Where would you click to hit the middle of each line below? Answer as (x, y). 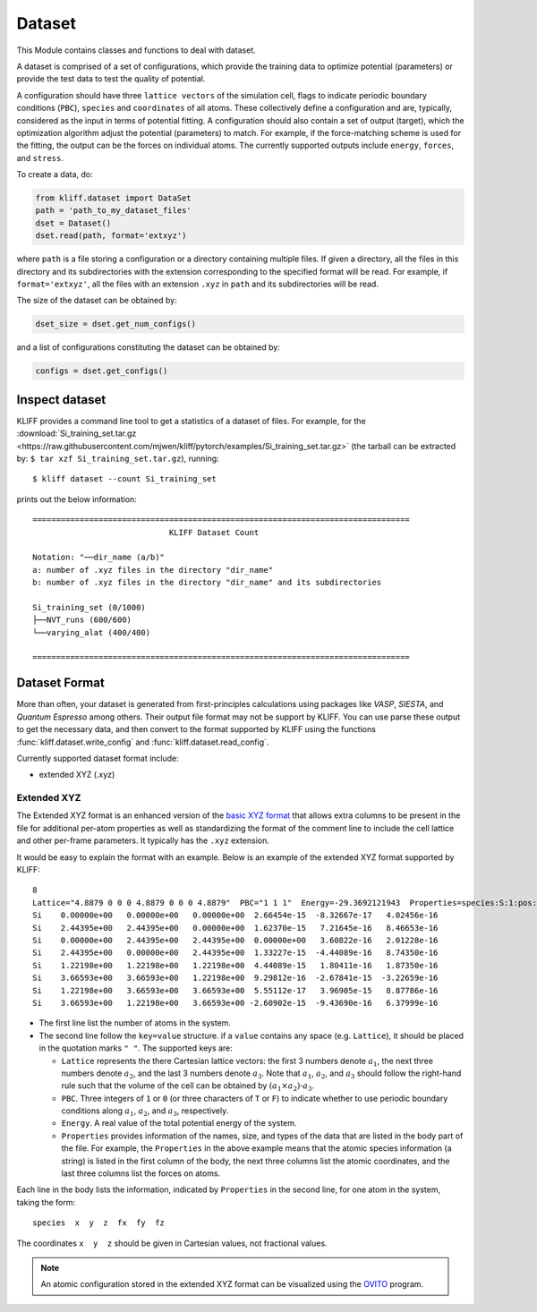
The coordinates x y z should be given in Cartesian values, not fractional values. (172, 1243)
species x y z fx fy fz (99, 1223)
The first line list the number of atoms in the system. (135, 1023)
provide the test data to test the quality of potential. (111, 79)
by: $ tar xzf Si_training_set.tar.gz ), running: (118, 458)
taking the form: (46, 1202)
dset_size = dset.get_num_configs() (116, 324)
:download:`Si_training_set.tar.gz (77, 433)
